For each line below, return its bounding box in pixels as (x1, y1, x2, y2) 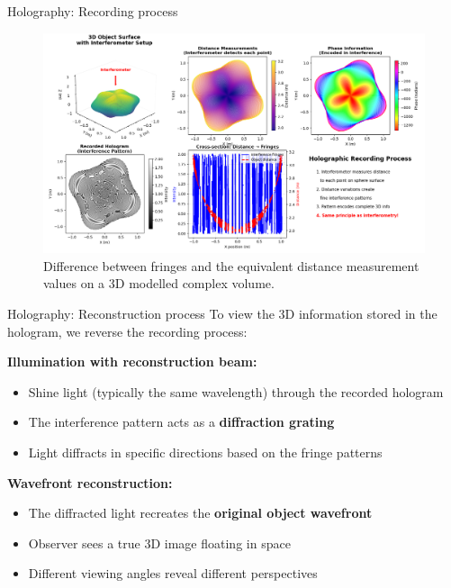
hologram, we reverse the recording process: (7, 321, 248, 340)
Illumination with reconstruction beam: (7, 352, 257, 371)
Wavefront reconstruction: (7, 473, 173, 492)
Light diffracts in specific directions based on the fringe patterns (28, 443, 383, 462)
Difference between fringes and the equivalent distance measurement (43, 256, 419, 275)
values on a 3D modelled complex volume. (43, 274, 275, 293)
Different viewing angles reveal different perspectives (28, 564, 318, 583)
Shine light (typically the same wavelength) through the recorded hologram (28, 382, 444, 401)
